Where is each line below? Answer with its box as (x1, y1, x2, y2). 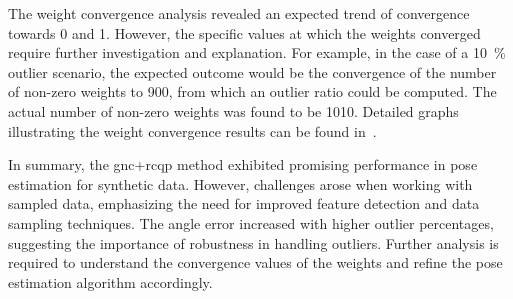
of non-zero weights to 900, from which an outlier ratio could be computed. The (8, 81, 497, 102)
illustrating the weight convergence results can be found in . (8, 120, 377, 141)
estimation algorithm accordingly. (8, 271, 213, 292)
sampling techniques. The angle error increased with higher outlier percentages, (8, 212, 494, 233)
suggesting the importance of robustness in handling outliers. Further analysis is (8, 232, 499, 253)
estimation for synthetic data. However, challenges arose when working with (8, 173, 473, 194)
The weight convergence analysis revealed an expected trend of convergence (8, 3, 470, 23)
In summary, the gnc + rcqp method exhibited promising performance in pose (8, 154, 478, 175)
